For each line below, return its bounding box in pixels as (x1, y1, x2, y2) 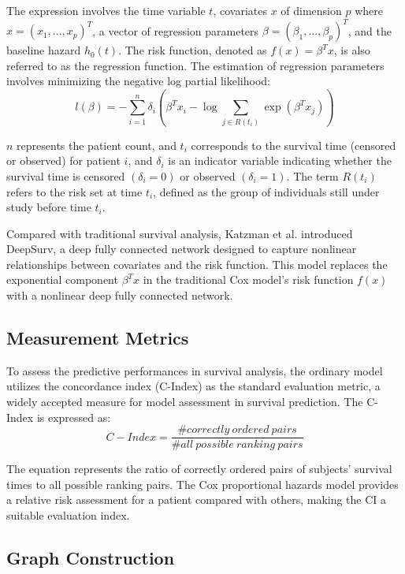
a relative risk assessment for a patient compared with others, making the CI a (6, 491, 387, 508)
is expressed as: (36, 408, 111, 425)
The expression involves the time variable (6, 2, 206, 18)
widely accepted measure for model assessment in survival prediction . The (6, 393, 363, 410)
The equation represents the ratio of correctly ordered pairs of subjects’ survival (6, 460, 392, 477)
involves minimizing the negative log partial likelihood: (6, 73, 270, 89)
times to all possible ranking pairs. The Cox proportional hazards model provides (6, 475, 399, 492)
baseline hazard (6, 42, 81, 58)
